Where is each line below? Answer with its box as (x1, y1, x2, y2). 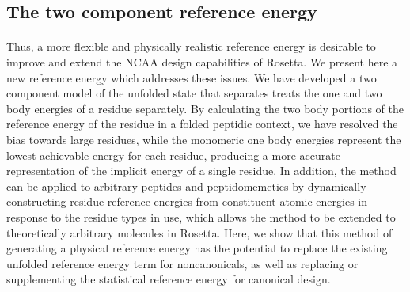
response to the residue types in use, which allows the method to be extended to (6, 208, 396, 225)
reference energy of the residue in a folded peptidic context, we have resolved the (6, 116, 398, 132)
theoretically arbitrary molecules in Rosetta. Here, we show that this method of (6, 224, 393, 241)
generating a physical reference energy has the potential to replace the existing (6, 240, 388, 256)
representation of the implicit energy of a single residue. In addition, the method (6, 162, 397, 179)
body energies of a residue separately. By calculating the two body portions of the (6, 100, 404, 116)
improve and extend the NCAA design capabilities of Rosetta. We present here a (6, 53, 398, 70)
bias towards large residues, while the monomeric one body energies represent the (6, 131, 401, 147)
